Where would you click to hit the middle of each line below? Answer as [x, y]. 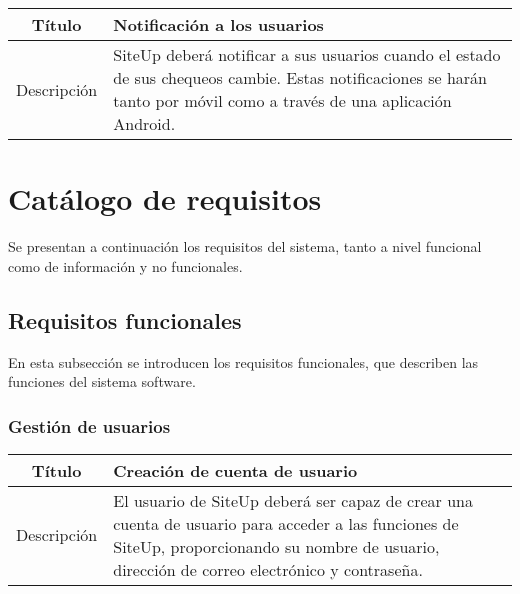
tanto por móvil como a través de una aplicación [282, 100]
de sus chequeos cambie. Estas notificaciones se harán [300, 77]
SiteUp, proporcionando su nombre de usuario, [276, 546]
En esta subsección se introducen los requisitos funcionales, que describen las [243, 361]
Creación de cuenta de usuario [235, 470]
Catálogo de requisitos [165, 198]
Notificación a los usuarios [218, 24]
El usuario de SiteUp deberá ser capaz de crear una [293, 500]
